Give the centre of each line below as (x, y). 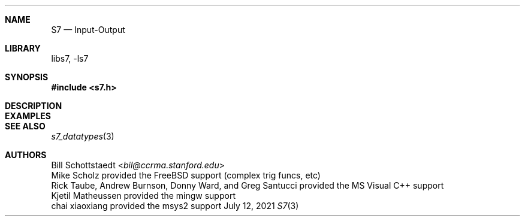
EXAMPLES (28, 116)
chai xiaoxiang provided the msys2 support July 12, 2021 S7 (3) (175, 206)
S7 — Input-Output (88, 30)
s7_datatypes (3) (83, 136)
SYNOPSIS (27, 77)
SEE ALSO (25, 126)
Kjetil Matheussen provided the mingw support (143, 196)
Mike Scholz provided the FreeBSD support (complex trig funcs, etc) (186, 175)
